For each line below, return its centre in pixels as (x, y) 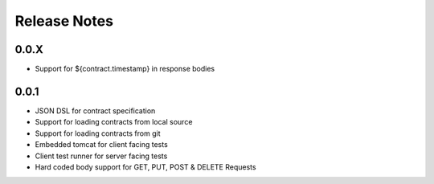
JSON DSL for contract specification (95, 110)
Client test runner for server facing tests (101, 156)
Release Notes (64, 21)
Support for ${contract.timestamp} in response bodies (125, 69)
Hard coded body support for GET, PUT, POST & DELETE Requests (145, 167)
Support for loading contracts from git (98, 133)
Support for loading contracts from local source (114, 122)
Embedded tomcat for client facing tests (101, 145)
